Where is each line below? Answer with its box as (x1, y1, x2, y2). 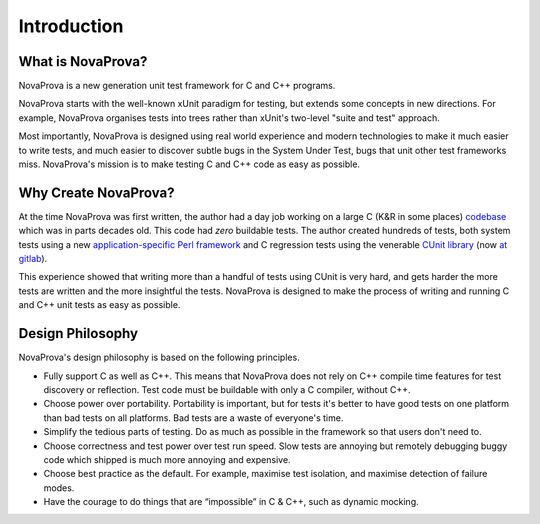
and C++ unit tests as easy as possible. (18, 299, 181, 311)
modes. (43, 481, 75, 494)
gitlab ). (18, 253, 48, 265)
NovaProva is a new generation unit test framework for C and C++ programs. (18, 80, 336, 92)
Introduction (18, 15, 124, 37)
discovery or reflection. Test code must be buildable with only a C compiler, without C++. (43, 383, 411, 395)
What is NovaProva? (18, 53, 148, 70)
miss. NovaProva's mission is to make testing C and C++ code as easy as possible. (18, 158, 360, 170)
